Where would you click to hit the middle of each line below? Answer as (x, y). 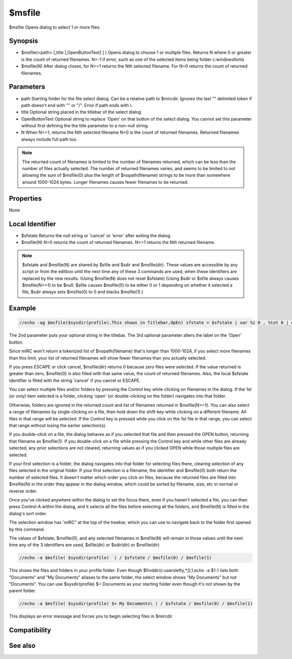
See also (22, 646)
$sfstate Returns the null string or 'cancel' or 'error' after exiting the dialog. (96, 235)
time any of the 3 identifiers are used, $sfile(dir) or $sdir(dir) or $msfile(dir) (84, 545)
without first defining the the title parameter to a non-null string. (85, 126)
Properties (25, 199)
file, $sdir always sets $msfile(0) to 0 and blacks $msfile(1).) (83, 292)
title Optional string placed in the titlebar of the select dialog (81, 112)
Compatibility (30, 630)
